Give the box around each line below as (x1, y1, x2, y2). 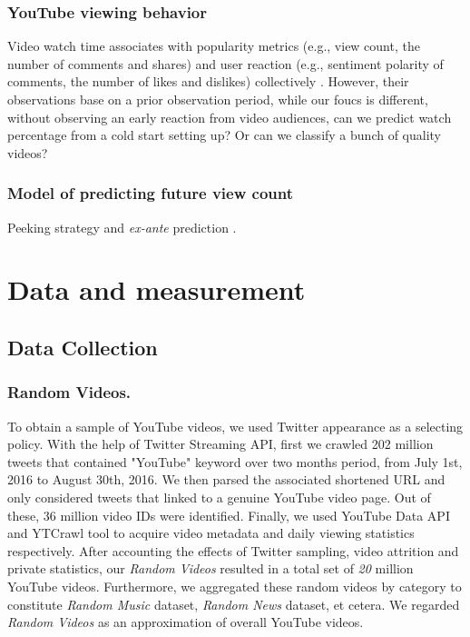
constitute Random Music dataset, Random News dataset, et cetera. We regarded (7, 594, 460, 613)
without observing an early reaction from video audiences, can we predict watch (7, 107, 452, 126)
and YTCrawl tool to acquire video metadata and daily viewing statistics (7, 523, 415, 542)
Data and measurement (7, 271, 306, 308)
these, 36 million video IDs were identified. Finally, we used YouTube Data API (7, 505, 450, 524)
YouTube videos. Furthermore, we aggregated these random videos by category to (7, 576, 462, 595)
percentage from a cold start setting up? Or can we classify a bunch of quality (7, 125, 442, 144)
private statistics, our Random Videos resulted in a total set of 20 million (7, 559, 414, 578)
